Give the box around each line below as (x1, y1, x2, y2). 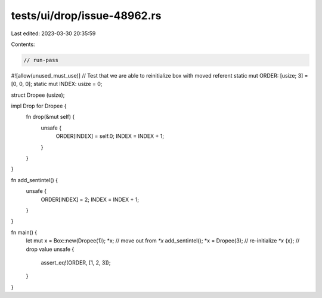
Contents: (11, 41, 35, 48)
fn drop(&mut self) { (26, 113, 75, 121)
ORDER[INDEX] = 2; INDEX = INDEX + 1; (41, 196, 140, 203)
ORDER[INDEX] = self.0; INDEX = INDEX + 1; (55, 133, 164, 140)
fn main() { (11, 229, 38, 236)
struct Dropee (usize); (11, 91, 65, 99)
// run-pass (23, 57, 59, 63)
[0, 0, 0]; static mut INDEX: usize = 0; (11, 81, 103, 88)
